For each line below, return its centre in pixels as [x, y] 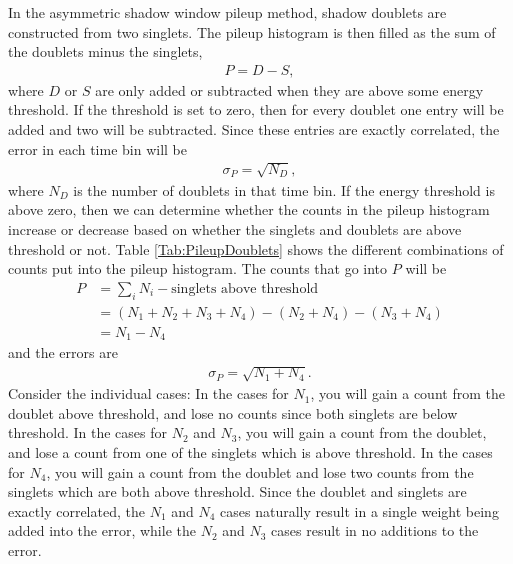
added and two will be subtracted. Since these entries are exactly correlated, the [254, 129]
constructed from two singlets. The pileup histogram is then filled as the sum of [252, 31]
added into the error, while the [102, 530]
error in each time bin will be [98, 148]
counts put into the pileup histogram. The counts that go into [198, 268]
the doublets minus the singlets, [105, 51]
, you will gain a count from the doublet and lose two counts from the [260, 471]
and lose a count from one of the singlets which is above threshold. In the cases [250, 452]
